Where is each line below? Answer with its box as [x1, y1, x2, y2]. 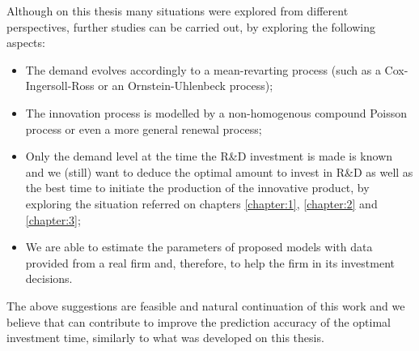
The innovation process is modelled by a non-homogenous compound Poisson [25, 104, 408, 121]
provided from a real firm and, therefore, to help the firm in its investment [25, 254, 396, 271]
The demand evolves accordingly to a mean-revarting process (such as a [25, 61, 381, 78]
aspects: [6, 34, 45, 51]
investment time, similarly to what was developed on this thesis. [6, 329, 324, 346]
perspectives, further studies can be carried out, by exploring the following [6, 18, 375, 35]
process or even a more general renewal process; [25, 120, 262, 137]
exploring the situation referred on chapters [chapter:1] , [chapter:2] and [25, 195, 378, 212]
